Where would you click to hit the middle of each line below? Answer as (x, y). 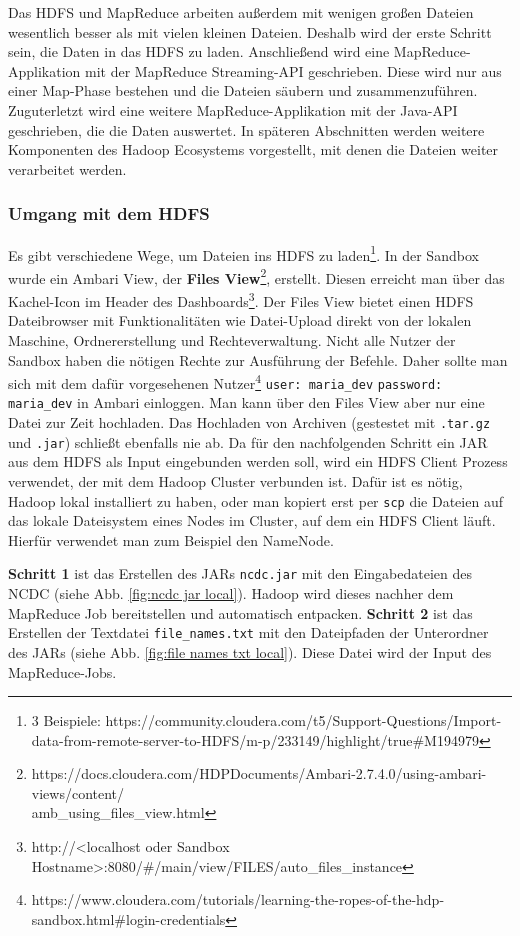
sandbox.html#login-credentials (128, 918)
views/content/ (78, 792)
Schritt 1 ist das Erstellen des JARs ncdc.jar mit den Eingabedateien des (240, 573)
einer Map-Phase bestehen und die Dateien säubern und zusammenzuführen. (243, 90)
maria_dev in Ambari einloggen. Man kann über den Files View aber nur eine (246, 402)
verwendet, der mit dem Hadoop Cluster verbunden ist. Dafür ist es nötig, (235, 480)
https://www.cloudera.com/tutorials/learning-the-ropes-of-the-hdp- (238, 899)
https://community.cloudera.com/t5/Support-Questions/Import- (303, 720)
